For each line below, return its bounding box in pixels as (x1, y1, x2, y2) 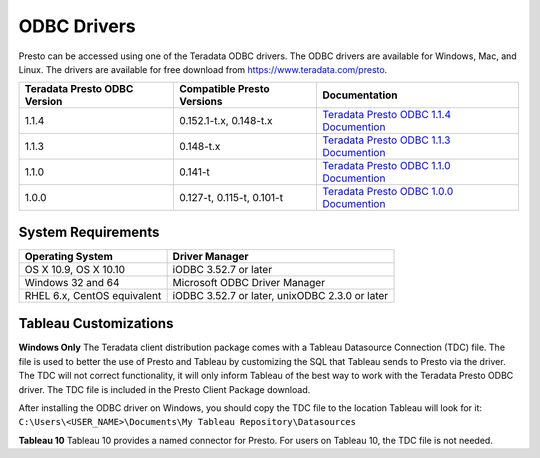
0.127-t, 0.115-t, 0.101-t (178, 191, 284, 205)
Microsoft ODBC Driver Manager (172, 275, 325, 289)
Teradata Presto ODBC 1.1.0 (321, 159, 451, 173)
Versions (178, 95, 224, 109)
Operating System (24, 249, 114, 263)
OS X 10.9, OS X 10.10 (24, 262, 125, 276)
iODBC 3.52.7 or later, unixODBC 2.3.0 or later (172, 288, 389, 302)
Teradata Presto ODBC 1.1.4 (321, 108, 452, 122)
